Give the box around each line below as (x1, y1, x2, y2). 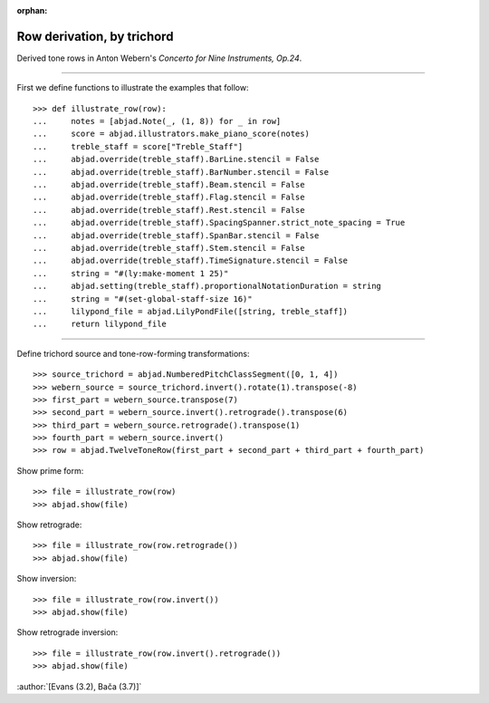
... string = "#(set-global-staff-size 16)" (33, 294, 253, 303)
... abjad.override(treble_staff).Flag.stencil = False (33, 192, 305, 203)
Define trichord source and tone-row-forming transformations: (16, 348, 250, 359)
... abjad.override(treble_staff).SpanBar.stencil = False (33, 230, 320, 240)
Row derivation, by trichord (16, 28, 174, 44)
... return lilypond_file (33, 319, 168, 330)
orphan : (16, 5, 48, 15)
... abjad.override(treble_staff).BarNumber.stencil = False (33, 167, 330, 177)
